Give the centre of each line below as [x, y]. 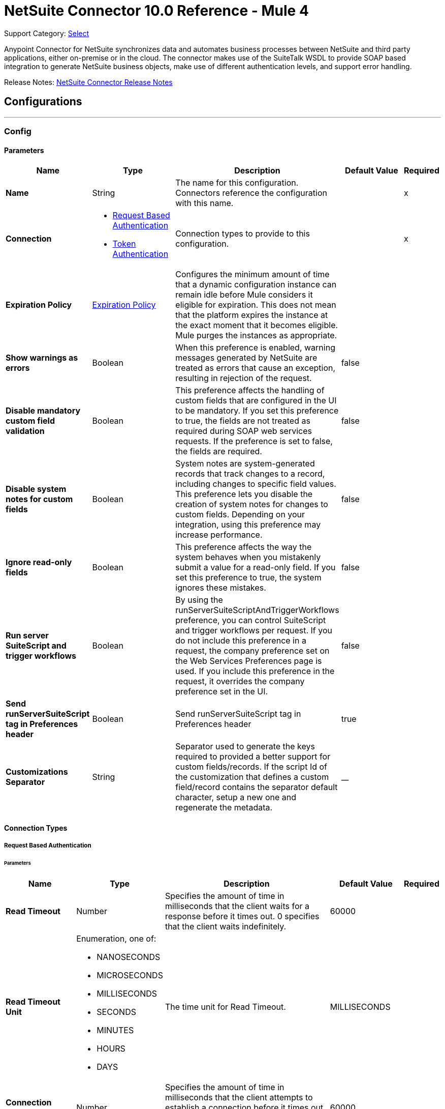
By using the [199, 600]
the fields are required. [219, 451]
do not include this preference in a [241, 641]
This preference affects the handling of [250, 390]
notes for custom [39, 499]
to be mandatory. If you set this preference [257, 411]
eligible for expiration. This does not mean [256, 305]
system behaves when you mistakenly [248, 557]
